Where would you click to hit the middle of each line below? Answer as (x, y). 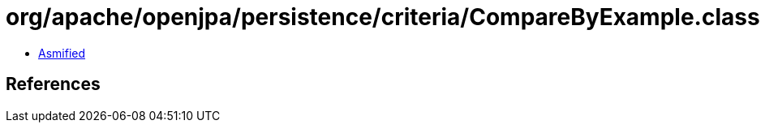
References (53, 84)
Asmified (62, 53)
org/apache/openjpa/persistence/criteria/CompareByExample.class (383, 17)
